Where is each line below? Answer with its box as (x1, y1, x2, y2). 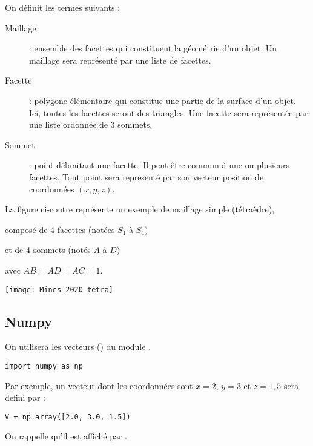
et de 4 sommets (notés (5, 243, 91, 256)
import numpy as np (5, 361, 83, 370)
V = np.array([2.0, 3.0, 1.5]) (5, 412, 131, 421)
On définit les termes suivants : (5, 1, 120, 13)
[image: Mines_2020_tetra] (5, 285, 113, 294)
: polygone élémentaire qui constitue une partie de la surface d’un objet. (29, 94, 296, 107)
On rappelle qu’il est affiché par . (5, 430, 127, 442)
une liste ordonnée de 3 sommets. (29, 118, 153, 131)
